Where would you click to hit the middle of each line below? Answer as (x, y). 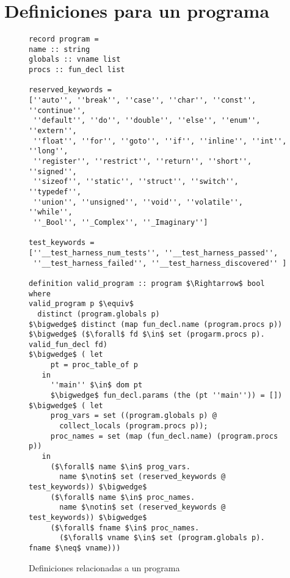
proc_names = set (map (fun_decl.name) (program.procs (164, 436)
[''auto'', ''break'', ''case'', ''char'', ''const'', (143, 101)
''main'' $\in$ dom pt (96, 385)
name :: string (60, 49)
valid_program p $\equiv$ (81, 304)
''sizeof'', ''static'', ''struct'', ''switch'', (136, 182)
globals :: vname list (75, 60)
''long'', (49, 151)
